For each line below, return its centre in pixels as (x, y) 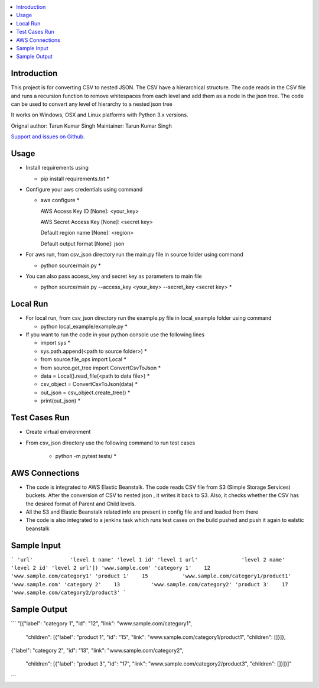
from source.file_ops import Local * (84, 359)
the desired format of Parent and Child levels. (81, 504)
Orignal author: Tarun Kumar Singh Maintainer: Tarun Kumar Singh (92, 126)
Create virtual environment (58, 432)
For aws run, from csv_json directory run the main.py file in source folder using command (134, 255)
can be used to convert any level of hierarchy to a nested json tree (92, 104)
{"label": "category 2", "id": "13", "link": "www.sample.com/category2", (97, 650)
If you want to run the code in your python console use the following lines (115, 335)
